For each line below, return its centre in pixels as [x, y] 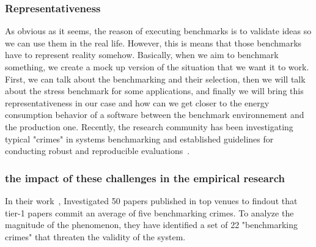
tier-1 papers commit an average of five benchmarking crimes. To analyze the [149, 212]
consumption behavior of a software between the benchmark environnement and [155, 115]
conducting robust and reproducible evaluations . [97, 151]
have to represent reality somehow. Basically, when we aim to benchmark [142, 55]
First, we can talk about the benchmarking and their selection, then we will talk [155, 79]
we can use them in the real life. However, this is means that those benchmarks [153, 42]
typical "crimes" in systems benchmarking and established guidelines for [139, 138]
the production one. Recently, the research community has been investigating [149, 126]
